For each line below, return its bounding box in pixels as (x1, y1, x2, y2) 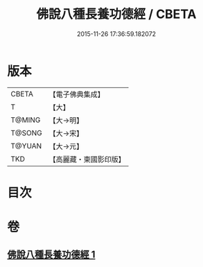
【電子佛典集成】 (48, 89, 105, 99)
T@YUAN (10, 141, 42, 150)
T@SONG (10, 128, 43, 137)
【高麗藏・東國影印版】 (48, 154, 126, 164)
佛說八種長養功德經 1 (7, 249, 96, 261)
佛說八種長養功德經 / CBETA (36, 6, 197, 22)
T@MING (10, 115, 41, 125)
